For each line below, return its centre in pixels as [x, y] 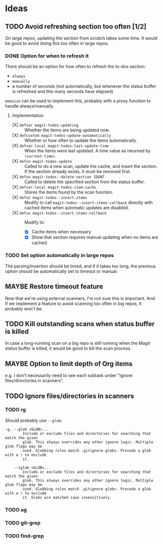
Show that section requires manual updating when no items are [95, 237]
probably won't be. [24, 309]
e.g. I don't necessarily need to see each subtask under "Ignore [69, 375]
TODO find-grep [25, 536]
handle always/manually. [30, 106]
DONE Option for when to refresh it [47, 56]
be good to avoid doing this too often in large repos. [57, 43]
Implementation [28, 115]
